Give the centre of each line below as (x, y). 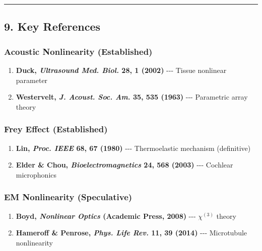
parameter (32, 80)
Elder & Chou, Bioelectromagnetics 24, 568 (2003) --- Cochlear (124, 165)
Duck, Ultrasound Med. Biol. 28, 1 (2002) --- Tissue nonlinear (121, 70)
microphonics (36, 174)
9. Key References (52, 26)
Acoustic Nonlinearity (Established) (78, 51)
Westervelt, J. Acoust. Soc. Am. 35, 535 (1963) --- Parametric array (132, 97)
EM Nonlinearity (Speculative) (68, 197)
